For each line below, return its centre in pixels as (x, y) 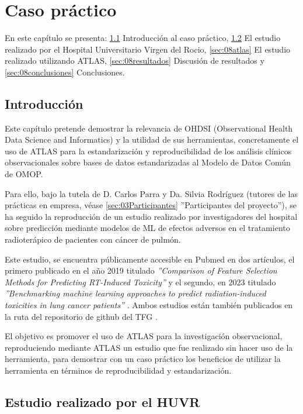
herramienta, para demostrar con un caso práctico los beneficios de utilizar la (143, 359)
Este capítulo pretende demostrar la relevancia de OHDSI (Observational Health (149, 128)
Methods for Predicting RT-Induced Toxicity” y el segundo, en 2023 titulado (140, 282)
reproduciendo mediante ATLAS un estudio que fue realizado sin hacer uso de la (149, 347)
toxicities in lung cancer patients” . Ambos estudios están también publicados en (149, 305)
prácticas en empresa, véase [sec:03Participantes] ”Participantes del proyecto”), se (151, 205)
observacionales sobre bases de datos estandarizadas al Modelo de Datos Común (148, 162)
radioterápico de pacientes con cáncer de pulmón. (93, 239)
